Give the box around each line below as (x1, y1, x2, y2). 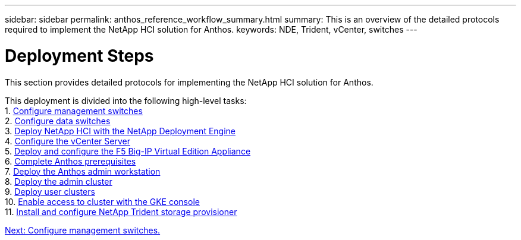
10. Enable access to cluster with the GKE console (5, 196, 200, 207)
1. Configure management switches (5, 105, 143, 116)
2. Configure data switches (5, 115, 111, 126)
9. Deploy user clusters (5, 186, 95, 197)
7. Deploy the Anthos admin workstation (5, 166, 161, 176)
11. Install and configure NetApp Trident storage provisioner (5, 206, 237, 217)
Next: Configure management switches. (5, 225, 161, 235)
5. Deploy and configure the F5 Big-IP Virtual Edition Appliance (5, 146, 251, 156)
